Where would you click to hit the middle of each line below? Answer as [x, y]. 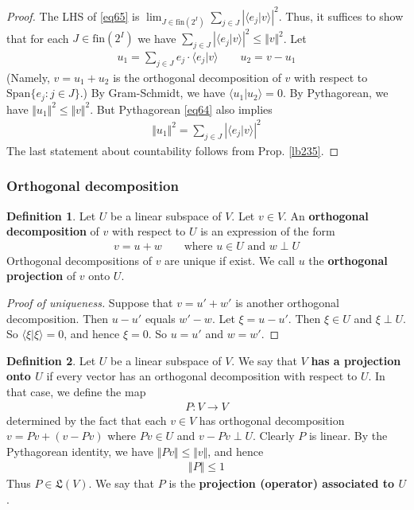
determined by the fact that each [87, 420]
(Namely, [28, 77]
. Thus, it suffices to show [341, 16]
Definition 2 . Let [51, 360]
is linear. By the [348, 436]
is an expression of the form [268, 231]
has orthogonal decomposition [272, 420]
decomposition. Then [58, 318]
